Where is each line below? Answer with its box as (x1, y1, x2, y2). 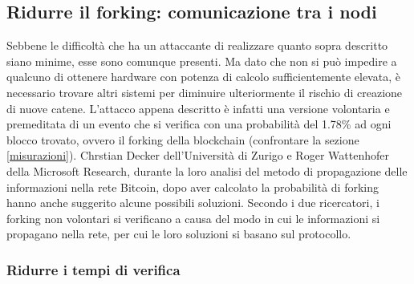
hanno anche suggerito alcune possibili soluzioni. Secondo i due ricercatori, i (6, 194, 379, 211)
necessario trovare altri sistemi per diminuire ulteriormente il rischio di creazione (6, 83, 403, 100)
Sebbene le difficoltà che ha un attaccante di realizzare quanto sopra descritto (6, 37, 388, 54)
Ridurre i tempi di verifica (6, 259, 181, 279)
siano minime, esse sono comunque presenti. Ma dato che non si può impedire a (6, 52, 397, 69)
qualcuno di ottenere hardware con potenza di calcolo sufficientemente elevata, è (6, 68, 400, 85)
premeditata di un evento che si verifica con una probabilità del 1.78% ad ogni (6, 116, 392, 132)
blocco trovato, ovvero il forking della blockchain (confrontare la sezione (6, 131, 359, 148)
